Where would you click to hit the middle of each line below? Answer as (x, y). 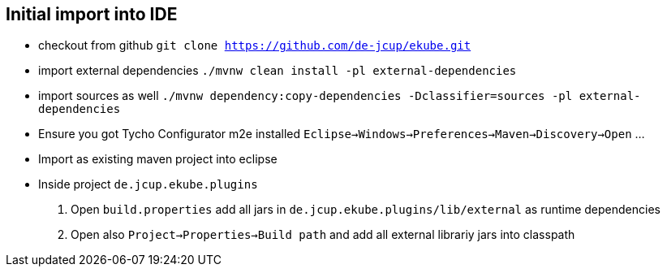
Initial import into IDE (92, 14)
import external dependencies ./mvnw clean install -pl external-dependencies (278, 71)
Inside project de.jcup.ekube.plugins (148, 184)
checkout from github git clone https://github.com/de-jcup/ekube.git (255, 45)
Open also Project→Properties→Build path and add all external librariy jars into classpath (323, 235)
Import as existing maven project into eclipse (158, 159)
